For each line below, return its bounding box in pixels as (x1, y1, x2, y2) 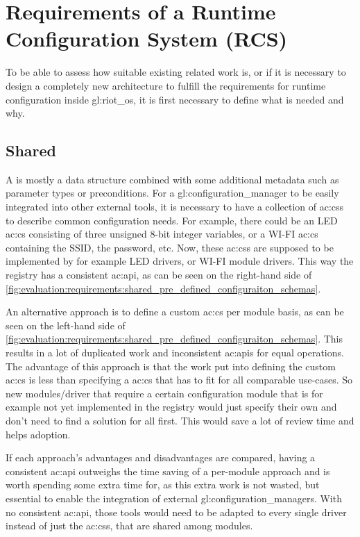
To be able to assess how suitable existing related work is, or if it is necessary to (6, 65, 346, 79)
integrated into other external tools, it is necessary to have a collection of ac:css (6, 199, 344, 214)
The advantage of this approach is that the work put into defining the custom (6, 358, 336, 373)
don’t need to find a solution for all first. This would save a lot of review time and (6, 413, 354, 427)
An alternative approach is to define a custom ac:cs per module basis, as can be (6, 304, 344, 319)
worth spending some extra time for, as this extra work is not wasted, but (6, 477, 320, 492)
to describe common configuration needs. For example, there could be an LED (6, 213, 338, 227)
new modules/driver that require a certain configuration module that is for (6, 386, 323, 400)
